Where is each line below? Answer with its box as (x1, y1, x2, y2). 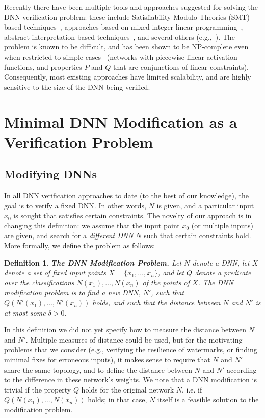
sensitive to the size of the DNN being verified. (4, 81, 150, 92)
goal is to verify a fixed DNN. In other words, (4, 200, 146, 211)
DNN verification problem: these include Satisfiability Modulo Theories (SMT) (4, 11, 250, 22)
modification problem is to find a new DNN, (4, 287, 141, 298)
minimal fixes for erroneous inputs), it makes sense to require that (4, 354, 210, 365)
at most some (4, 307, 46, 318)
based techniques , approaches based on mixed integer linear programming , (4, 21, 243, 32)
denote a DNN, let (192, 257, 250, 268)
